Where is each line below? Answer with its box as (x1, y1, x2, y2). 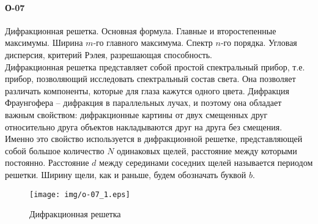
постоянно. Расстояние (5, 156, 89, 169)
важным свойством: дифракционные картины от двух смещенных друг (5, 108, 268, 121)
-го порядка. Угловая (220, 36, 297, 49)
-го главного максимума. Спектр (93, 36, 213, 49)
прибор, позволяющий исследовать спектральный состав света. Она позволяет (5, 72, 296, 85)
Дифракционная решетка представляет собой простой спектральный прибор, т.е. (5, 60, 305, 73)
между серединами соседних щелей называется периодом (99, 156, 313, 169)
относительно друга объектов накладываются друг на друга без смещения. (5, 120, 283, 133)
